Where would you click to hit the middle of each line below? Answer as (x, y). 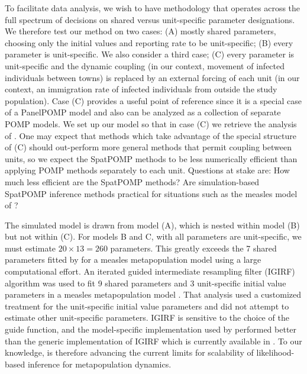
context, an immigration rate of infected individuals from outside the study (141, 89)
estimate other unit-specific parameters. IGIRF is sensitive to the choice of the (147, 317)
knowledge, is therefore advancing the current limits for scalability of (129, 352)
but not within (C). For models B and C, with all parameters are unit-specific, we (153, 236)
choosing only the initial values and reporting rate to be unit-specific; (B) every (149, 42)
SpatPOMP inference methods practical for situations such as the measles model (151, 193)
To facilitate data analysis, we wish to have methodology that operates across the (153, 8)
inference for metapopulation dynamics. (99, 364)
